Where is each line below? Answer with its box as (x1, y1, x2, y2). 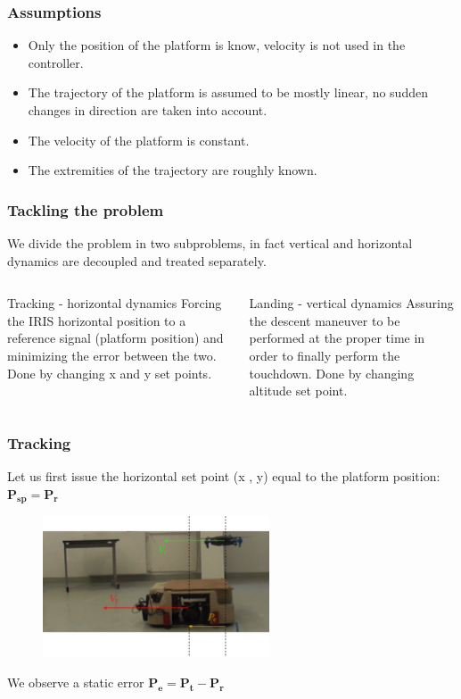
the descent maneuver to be (249, 311, 400, 329)
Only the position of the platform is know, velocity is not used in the (28, 36, 406, 54)
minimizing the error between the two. (7, 345, 217, 364)
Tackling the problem (7, 198, 164, 221)
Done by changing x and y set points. (7, 363, 212, 382)
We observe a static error (7, 672, 144, 691)
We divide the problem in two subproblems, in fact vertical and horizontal (7, 234, 413, 252)
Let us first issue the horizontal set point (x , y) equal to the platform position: (7, 466, 440, 485)
